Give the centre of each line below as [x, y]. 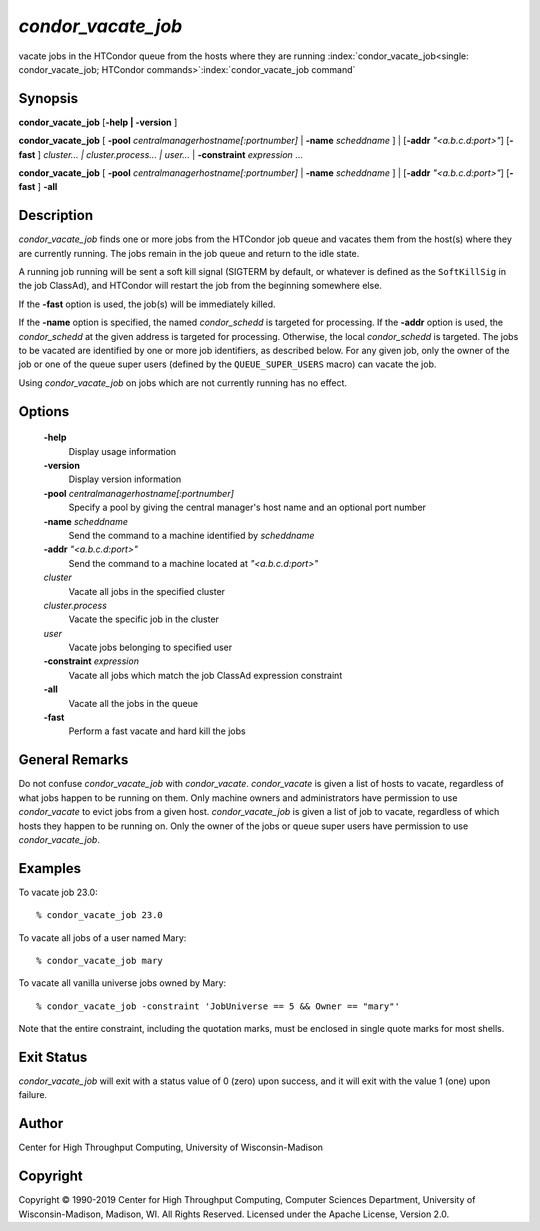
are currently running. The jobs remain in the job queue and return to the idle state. [189, 253]
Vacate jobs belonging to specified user [150, 647]
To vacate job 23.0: [58, 892]
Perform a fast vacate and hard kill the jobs [157, 731]
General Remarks [73, 760]
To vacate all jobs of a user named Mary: [102, 937]
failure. [33, 1095]
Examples [50, 868]
